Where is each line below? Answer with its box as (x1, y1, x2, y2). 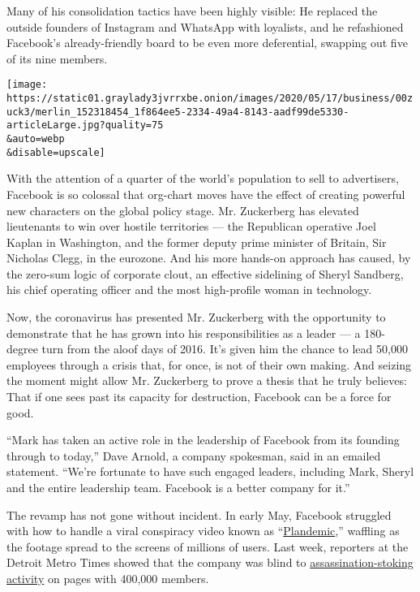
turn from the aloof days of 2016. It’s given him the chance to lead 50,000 (41, 340, 408, 357)
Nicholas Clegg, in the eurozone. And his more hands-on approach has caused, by (6, 249, 411, 266)
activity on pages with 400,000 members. (6, 569, 209, 586)
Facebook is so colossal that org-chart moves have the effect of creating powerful (6, 185, 405, 202)
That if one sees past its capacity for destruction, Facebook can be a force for (6, 388, 392, 405)
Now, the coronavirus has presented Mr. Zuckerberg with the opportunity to (6, 309, 386, 326)
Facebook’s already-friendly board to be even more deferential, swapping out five (6, 34, 408, 51)
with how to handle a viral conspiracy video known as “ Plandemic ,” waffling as (6, 522, 400, 539)
